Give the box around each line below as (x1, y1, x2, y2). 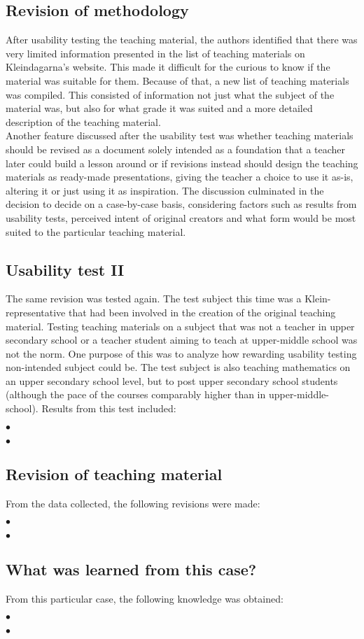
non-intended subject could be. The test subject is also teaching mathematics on (6, 360, 351, 374)
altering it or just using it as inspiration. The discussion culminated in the (6, 183, 324, 197)
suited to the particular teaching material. (6, 224, 186, 239)
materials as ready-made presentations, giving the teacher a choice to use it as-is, (6, 169, 353, 184)
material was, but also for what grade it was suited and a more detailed (6, 101, 313, 115)
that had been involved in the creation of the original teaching (68, 304, 336, 319)
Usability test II (6, 258, 125, 280)
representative (6, 304, 66, 319)
